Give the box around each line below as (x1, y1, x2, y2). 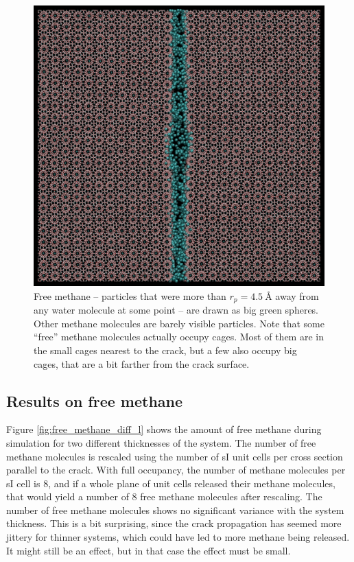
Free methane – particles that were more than (34, 288, 226, 303)
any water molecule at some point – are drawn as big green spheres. (34, 303, 319, 317)
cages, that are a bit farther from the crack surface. (34, 356, 250, 371)
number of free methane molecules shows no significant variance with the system (6, 502, 344, 517)
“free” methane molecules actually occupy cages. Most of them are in (34, 329, 324, 344)
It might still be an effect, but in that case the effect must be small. (6, 543, 291, 557)
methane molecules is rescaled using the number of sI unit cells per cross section (6, 449, 343, 463)
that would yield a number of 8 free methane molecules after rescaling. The (6, 489, 322, 504)
